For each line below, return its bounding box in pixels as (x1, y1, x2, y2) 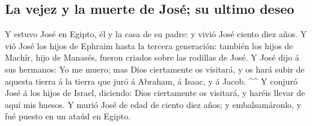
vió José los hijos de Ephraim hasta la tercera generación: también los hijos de (5, 39, 293, 52)
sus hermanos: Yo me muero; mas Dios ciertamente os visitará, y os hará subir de (5, 62, 305, 75)
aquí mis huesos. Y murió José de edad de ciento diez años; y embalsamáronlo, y (5, 98, 302, 110)
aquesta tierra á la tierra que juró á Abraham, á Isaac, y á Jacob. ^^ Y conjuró (5, 74, 298, 87)
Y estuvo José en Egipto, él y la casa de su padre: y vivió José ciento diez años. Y (5, 28, 307, 40)
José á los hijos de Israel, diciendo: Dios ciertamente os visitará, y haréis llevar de (5, 86, 305, 99)
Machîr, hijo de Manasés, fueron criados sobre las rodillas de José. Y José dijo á (5, 51, 299, 64)
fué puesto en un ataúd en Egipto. (5, 110, 131, 122)
